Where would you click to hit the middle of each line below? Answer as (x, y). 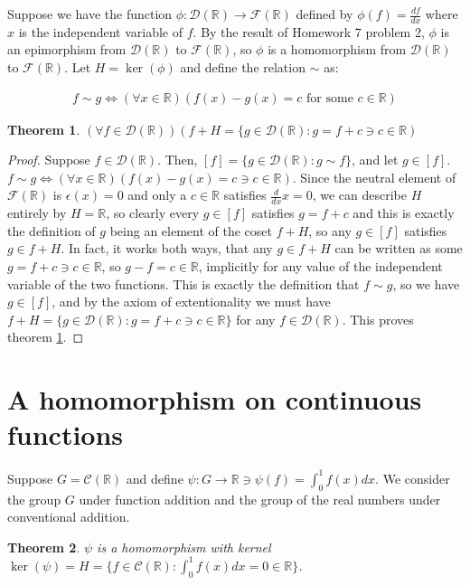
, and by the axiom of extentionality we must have (191, 302)
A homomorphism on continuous (215, 399)
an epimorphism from (67, 49)
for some (330, 98)
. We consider (413, 478)
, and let (375, 160)
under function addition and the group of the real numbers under (260, 499)
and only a (157, 195)
